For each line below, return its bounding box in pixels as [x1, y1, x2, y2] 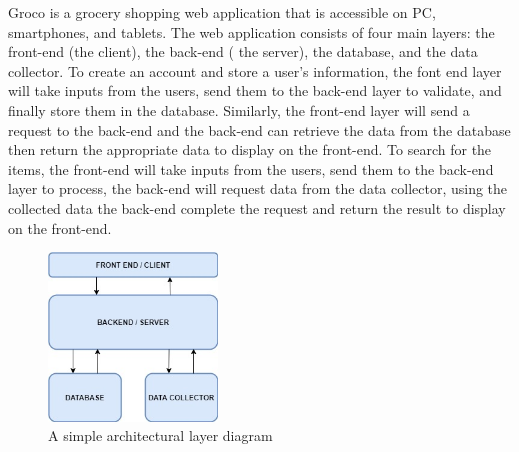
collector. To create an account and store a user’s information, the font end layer [8, 60, 502, 81]
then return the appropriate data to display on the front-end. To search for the [8, 139, 492, 160]
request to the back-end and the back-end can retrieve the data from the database [8, 119, 511, 140]
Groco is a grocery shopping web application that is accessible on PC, [8, 2, 436, 22]
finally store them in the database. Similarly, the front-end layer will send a [8, 99, 470, 120]
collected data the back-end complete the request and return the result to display [8, 197, 506, 218]
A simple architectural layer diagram [48, 425, 273, 446]
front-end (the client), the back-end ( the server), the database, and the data [8, 41, 478, 62]
